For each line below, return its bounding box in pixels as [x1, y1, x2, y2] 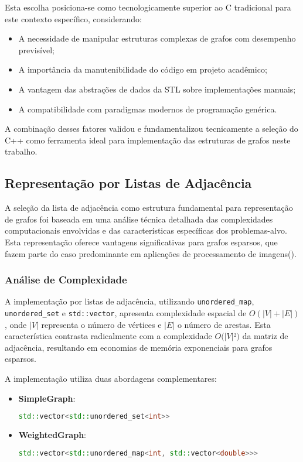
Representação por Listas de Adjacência [5, 174, 252, 192]
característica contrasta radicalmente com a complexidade [5, 330, 212, 342]
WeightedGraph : [18, 429, 86, 441]
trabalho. [5, 145, 38, 158]
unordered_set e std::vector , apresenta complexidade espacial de [5, 306, 247, 319]
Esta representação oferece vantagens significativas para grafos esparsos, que [5, 235, 278, 248]
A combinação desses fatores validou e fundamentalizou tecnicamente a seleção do [5, 122, 298, 135]
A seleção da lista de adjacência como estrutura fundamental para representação [5, 201, 293, 214]
